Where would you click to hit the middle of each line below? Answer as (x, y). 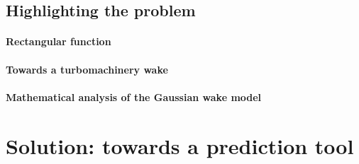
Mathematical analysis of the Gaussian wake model (134, 96)
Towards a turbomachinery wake (87, 69)
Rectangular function (59, 41)
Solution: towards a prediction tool (180, 145)
